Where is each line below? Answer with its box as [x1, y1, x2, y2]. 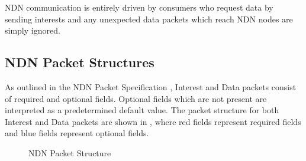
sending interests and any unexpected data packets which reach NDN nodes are [5, 12, 293, 25]
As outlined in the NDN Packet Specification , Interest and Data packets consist [5, 80, 297, 93]
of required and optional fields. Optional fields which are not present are [5, 92, 267, 104]
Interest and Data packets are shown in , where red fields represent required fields [5, 115, 301, 127]
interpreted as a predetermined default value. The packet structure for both [5, 104, 279, 116]
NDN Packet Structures [5, 53, 154, 71]
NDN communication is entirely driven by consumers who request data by [5, 1, 273, 13]
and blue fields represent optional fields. [5, 127, 149, 139]
